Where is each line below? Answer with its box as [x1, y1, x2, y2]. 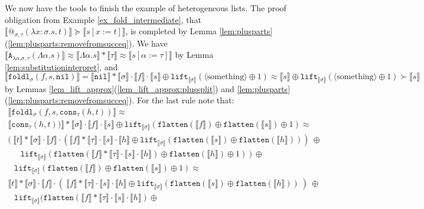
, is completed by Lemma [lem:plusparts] [125, 25, 273, 37]
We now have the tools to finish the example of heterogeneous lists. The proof [5, 2, 286, 14]
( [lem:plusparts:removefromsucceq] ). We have [5, 37, 168, 49]
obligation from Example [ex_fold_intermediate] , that [5, 13, 201, 25]
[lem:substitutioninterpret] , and [5, 60, 118, 73]
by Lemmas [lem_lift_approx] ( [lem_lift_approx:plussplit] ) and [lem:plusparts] [5, 82, 291, 94]
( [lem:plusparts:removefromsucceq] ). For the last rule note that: [5, 94, 234, 106]
